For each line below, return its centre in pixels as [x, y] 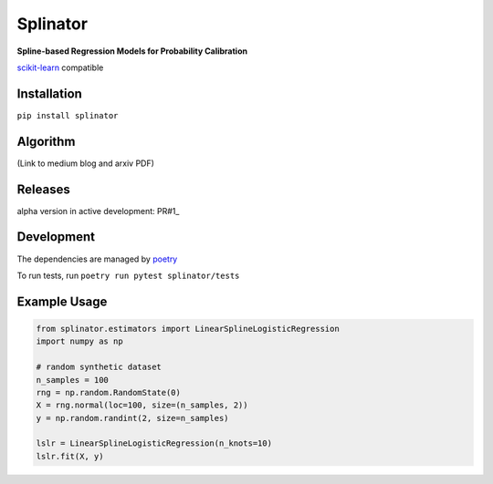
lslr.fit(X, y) [70, 456]
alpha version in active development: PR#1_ [98, 211]
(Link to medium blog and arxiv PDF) [86, 163]
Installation [49, 93]
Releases [43, 189]
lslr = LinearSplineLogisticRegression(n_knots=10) [154, 443]
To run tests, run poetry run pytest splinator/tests [128, 275]
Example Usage [62, 301]
